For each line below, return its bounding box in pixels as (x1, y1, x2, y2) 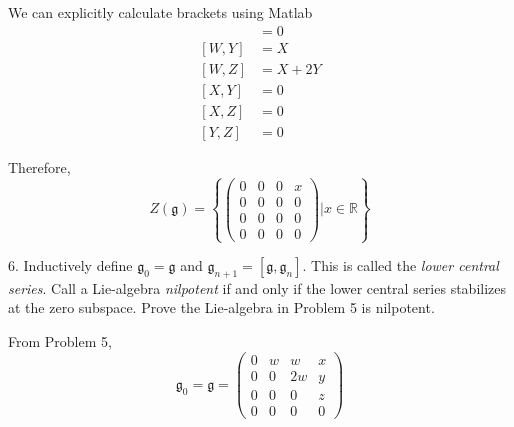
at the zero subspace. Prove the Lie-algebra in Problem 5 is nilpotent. (8, 297, 435, 318)
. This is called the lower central (302, 255, 499, 276)
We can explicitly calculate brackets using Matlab (8, 2, 313, 22)
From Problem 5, (8, 331, 112, 352)
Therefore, (8, 156, 71, 177)
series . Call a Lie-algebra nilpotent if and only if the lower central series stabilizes (8, 277, 507, 298)
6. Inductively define (8, 255, 133, 276)
